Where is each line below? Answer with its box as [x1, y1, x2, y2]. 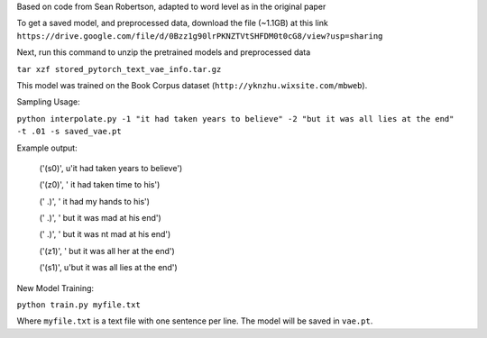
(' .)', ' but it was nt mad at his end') [39, 229, 171, 240]
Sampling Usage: [16, 96, 80, 107]
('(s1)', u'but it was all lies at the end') [39, 262, 178, 273]
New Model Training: [16, 282, 95, 293]
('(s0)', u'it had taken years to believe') [39, 162, 183, 173]
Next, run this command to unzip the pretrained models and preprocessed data [16, 47, 311, 58]
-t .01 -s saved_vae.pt [16, 126, 122, 137]
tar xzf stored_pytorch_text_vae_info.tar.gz [16, 64, 222, 74]
